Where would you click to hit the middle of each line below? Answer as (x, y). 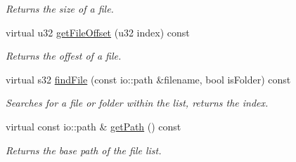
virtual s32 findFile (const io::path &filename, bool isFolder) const (148, 79)
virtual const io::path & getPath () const (94, 126)
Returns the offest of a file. (64, 56)
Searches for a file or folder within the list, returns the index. (137, 103)
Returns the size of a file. (60, 8)
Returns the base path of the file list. (84, 150)
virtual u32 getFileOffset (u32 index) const (98, 32)
